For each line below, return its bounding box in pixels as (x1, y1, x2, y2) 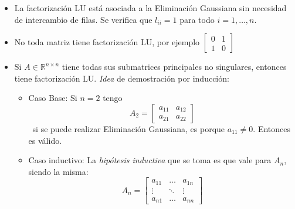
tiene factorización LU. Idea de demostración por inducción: (14, 72, 229, 84)
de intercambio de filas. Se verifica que (14, 13, 152, 25)
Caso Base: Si (28, 92, 77, 104)
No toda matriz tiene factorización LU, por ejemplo (14, 36, 200, 48)
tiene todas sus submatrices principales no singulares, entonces (62, 60, 287, 73)
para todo (179, 13, 215, 25)
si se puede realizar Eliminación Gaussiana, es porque (32, 122, 225, 134)
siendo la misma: (28, 165, 89, 177)
